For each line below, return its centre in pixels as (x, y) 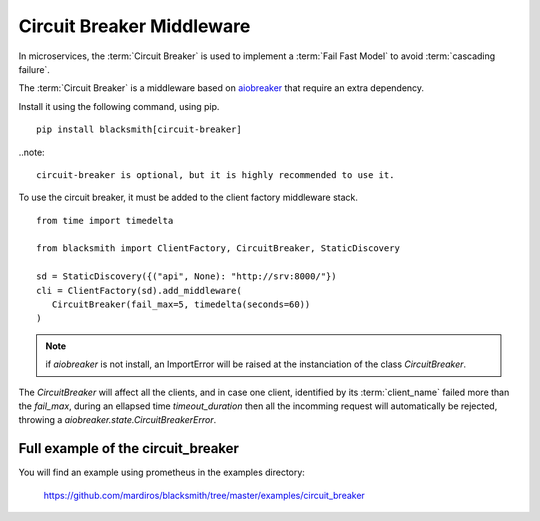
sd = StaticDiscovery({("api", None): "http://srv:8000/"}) (186, 276)
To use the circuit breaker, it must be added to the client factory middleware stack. (188, 197)
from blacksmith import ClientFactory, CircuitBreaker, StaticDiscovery (218, 248)
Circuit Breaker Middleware (134, 26)
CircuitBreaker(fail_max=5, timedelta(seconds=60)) (181, 304)
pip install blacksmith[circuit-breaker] (139, 129)
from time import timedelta (105, 220)
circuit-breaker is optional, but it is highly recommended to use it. (215, 174)
